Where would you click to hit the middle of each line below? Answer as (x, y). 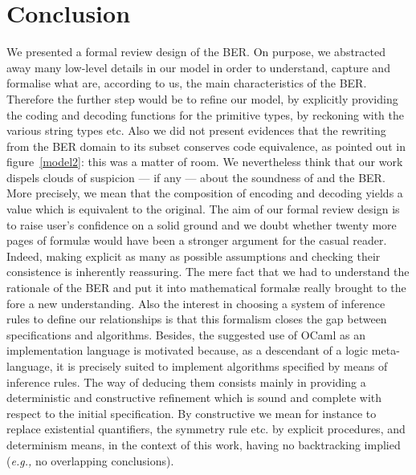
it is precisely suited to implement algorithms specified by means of (222, 366)
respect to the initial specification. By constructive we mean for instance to (192, 413)
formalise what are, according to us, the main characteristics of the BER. (187, 83)
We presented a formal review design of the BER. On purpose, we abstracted (196, 52)
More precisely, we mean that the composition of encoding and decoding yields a (205, 193)
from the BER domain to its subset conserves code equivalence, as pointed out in (206, 146)
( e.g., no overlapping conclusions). (90, 460)
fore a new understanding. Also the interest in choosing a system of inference (196, 303)
